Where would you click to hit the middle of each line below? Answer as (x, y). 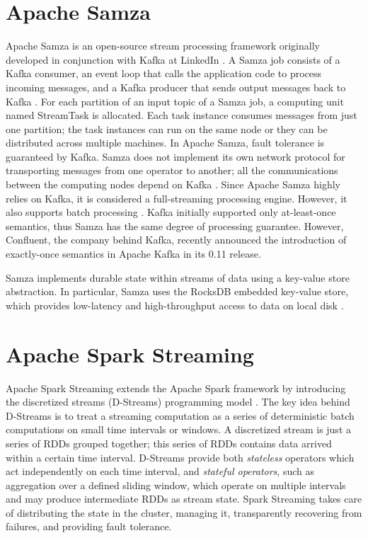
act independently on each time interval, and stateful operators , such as (160, 471)
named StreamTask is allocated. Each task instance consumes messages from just (182, 115)
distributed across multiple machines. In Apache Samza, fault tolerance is (165, 143)
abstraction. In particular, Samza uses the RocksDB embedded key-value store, (177, 291)
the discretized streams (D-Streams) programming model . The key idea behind (178, 402)
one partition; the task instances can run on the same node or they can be (167, 128)
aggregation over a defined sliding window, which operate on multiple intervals (176, 485)
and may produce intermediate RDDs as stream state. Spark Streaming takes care (184, 499)
